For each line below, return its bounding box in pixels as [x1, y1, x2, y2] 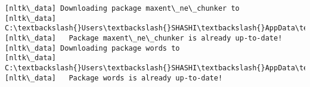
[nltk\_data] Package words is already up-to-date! [5, 73, 223, 82]
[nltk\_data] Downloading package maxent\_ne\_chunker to [5, 4, 240, 13]
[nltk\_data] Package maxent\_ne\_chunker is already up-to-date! [5, 33, 283, 42]
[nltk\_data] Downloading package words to [5, 44, 180, 52]
